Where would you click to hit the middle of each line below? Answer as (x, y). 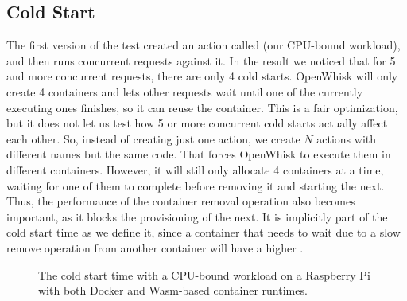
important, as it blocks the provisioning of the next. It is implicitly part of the (197, 216)
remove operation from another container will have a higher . (155, 247)
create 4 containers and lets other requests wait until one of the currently (185, 91)
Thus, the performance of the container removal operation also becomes (181, 201)
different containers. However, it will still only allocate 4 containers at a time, (195, 169)
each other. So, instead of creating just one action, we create (153, 138)
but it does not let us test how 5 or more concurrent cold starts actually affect (197, 123)
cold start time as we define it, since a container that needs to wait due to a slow (203, 232)
